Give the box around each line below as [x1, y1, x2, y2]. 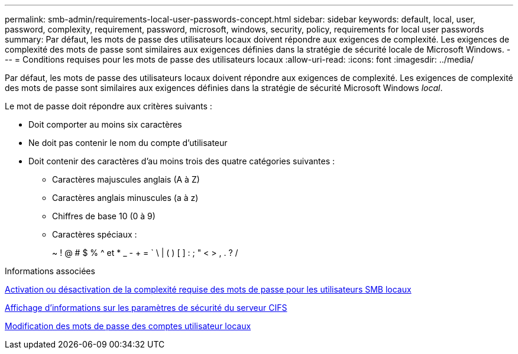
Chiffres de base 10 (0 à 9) [52, 211, 156, 221]
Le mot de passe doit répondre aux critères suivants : [5, 101, 212, 111]
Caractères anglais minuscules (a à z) [52, 193, 199, 203]
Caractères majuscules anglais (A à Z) [52, 174, 200, 184]
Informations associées [5, 266, 95, 276]
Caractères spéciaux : [52, 229, 137, 239]
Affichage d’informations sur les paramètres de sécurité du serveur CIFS [5, 303, 287, 313]
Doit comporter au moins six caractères [28, 119, 182, 129]
